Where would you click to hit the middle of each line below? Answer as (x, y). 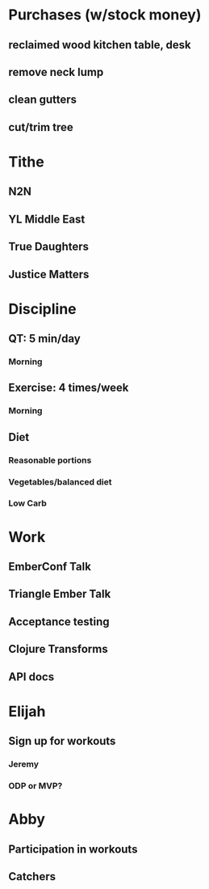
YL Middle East (47, 219)
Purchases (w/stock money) (105, 15)
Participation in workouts (73, 849)
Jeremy (23, 764)
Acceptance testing (59, 622)
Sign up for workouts (62, 741)
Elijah (27, 711)
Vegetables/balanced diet (60, 481)
